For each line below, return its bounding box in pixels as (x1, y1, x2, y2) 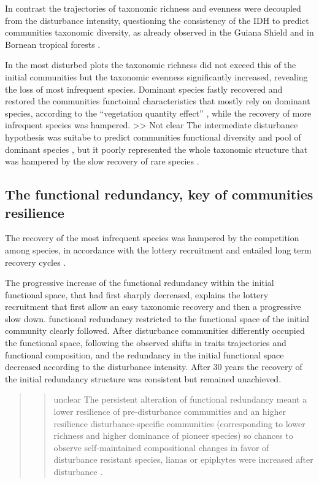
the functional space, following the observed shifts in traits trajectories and (5, 336, 286, 349)
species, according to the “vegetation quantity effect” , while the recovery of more (5, 106, 312, 119)
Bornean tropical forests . (5, 37, 101, 50)
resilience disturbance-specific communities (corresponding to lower (53, 417, 306, 430)
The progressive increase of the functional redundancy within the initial (5, 276, 274, 289)
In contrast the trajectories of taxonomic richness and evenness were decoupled (5, 2, 301, 14)
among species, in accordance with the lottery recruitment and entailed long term (5, 243, 312, 256)
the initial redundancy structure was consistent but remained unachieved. (5, 372, 282, 385)
